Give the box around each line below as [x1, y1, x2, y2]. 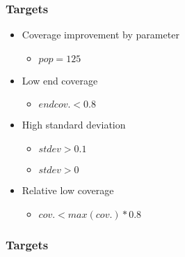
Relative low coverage [22, 183, 114, 197]
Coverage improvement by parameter [22, 27, 179, 42]
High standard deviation [22, 117, 126, 132]
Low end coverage [22, 73, 98, 87]
